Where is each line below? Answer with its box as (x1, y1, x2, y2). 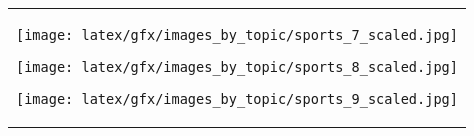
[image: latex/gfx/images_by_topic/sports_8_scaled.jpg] (16, 59, 458, 75)
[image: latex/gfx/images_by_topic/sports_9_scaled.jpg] (16, 91, 458, 107)
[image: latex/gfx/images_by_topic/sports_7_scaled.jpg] (16, 27, 458, 43)
